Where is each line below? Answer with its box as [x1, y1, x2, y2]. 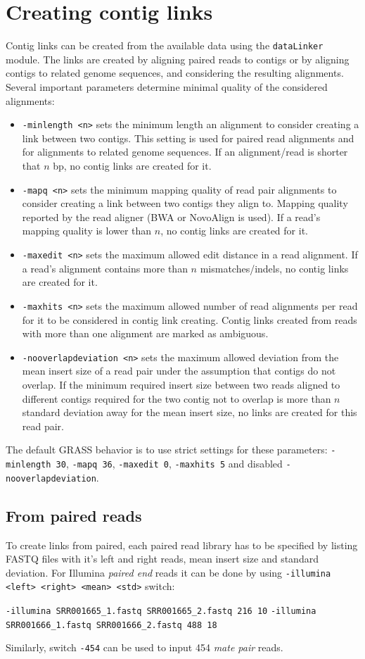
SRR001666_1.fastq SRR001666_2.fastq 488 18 [6, 620, 217, 630]
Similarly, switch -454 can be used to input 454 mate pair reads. [6, 640, 283, 655]
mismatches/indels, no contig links [200, 261, 349, 275]
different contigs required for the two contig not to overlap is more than [22, 391, 331, 406]
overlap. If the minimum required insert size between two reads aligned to [22, 377, 340, 391]
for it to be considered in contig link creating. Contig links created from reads [22, 312, 357, 327]
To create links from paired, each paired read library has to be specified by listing [6, 537, 358, 552]
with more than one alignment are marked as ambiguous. [22, 326, 269, 341]
